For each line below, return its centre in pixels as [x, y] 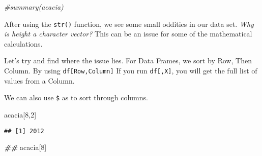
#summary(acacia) [34, 7]
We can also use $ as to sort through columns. [76, 97]
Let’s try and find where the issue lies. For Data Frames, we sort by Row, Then [128, 61]
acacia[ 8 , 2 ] [20, 114]
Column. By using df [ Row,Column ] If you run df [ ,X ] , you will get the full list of [131, 71]
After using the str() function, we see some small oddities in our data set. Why [129, 24]
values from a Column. [39, 80]
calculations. [23, 43]
